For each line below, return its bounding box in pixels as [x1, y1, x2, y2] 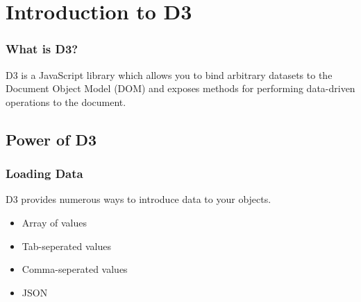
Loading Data [6, 165, 83, 182]
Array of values [22, 215, 87, 229]
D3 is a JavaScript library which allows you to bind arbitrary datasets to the [6, 67, 333, 82]
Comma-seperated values [22, 262, 128, 276]
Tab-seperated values [22, 238, 111, 253]
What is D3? [6, 40, 78, 57]
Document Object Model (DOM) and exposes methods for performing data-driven [6, 81, 355, 96]
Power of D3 [6, 128, 97, 150]
